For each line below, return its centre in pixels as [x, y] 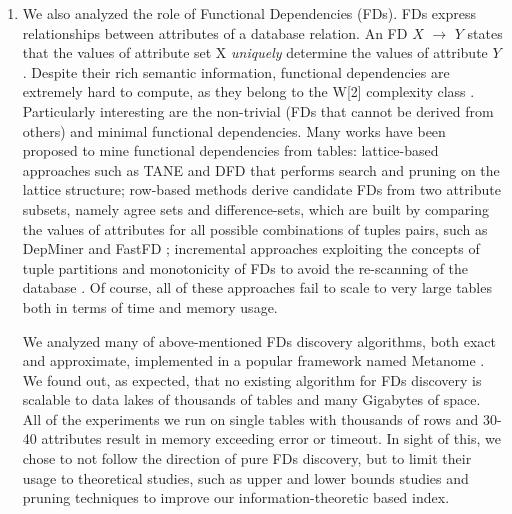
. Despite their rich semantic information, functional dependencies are [236, 71]
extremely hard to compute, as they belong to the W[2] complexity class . [248, 91]
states [485, 32]
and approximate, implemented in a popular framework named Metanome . [253, 360]
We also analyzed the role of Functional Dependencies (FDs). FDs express [249, 13]
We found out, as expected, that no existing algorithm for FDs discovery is [252, 379]
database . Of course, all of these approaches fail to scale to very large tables [257, 287]
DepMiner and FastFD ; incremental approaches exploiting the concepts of [251, 248]
